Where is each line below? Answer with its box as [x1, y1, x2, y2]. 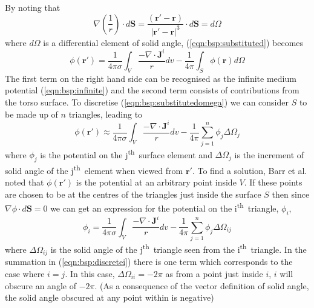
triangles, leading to [68, 107, 143, 120]
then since [272, 187, 310, 200]
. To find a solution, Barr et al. [192, 164, 307, 176]
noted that [5, 176, 44, 189]
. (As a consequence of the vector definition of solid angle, [94, 279, 309, 292]
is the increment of [234, 148, 304, 161]
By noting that [5, 1, 61, 13]
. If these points [244, 176, 303, 189]
